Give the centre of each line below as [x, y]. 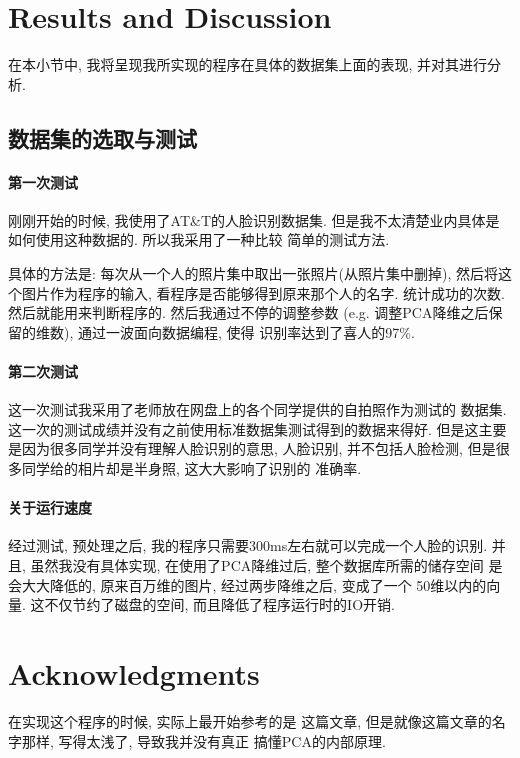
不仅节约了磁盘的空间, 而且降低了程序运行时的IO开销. [219, 604]
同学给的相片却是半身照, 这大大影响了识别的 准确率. [191, 468]
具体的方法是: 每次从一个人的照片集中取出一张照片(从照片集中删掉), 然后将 [253, 273]
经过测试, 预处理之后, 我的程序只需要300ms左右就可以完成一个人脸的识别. [248, 545]
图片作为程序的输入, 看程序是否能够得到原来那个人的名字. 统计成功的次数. [263, 292]
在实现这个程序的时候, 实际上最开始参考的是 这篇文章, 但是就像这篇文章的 [250, 720]
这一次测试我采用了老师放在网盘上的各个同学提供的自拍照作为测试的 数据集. [257, 409]
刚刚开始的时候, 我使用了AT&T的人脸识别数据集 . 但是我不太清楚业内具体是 [254, 219]
